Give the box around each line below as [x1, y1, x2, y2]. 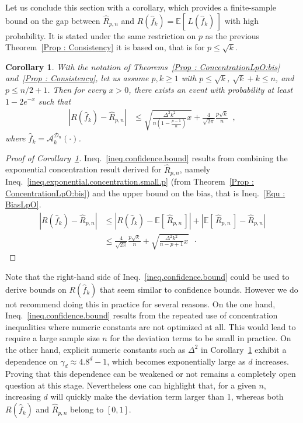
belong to [70, 403, 104, 415]
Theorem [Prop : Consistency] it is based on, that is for [5, 41, 205, 53]
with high [224, 14, 259, 26]
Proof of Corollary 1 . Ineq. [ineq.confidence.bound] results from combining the [5, 151, 288, 164]
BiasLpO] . [5, 198, 41, 210]
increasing [5, 390, 41, 403]
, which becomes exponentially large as [107, 355, 246, 367]
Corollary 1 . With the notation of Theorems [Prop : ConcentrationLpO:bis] [5, 60, 280, 72]
